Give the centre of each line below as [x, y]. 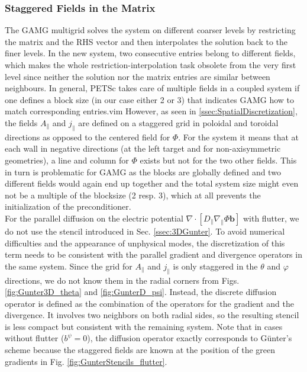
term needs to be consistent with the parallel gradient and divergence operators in [153, 254]
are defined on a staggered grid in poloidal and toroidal [178, 122]
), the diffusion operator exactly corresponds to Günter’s [190, 338]
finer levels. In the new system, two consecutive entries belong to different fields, [150, 53]
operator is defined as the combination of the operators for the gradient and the [149, 303]
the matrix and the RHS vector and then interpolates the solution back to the [146, 41]
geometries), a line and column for [67, 160]
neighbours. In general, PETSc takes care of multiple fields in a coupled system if [152, 88]
